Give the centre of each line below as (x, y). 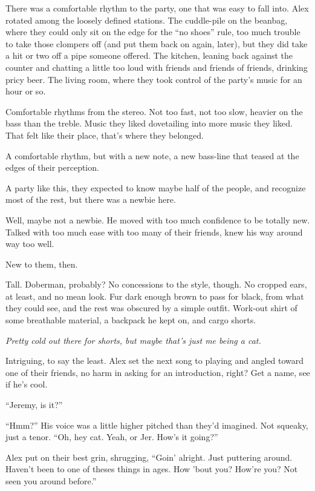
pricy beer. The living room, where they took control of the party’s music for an (154, 79)
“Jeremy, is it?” (34, 405)
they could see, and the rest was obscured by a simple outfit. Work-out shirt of (151, 308)
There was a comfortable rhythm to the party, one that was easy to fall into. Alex (157, 8)
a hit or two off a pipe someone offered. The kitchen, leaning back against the (149, 55)
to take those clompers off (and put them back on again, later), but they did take (157, 43)
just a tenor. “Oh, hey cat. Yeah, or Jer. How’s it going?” (112, 437)
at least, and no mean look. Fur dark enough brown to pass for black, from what (155, 296)
